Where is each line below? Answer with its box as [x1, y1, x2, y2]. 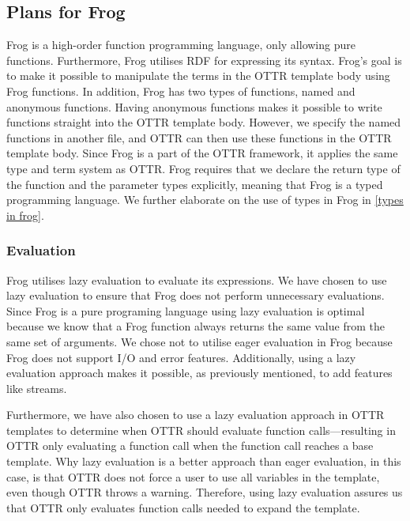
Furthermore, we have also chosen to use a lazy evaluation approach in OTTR [6, 406, 385, 423]
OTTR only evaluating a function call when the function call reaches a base [6, 437, 374, 454]
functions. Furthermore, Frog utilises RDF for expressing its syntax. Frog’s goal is [6, 51, 402, 68]
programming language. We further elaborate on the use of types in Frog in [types [6, 191, 404, 208]
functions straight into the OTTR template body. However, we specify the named [6, 114, 401, 130]
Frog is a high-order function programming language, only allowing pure [6, 36, 355, 53]
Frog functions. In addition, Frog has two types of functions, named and [6, 82, 355, 99]
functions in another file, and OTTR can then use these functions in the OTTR [6, 129, 392, 145]
